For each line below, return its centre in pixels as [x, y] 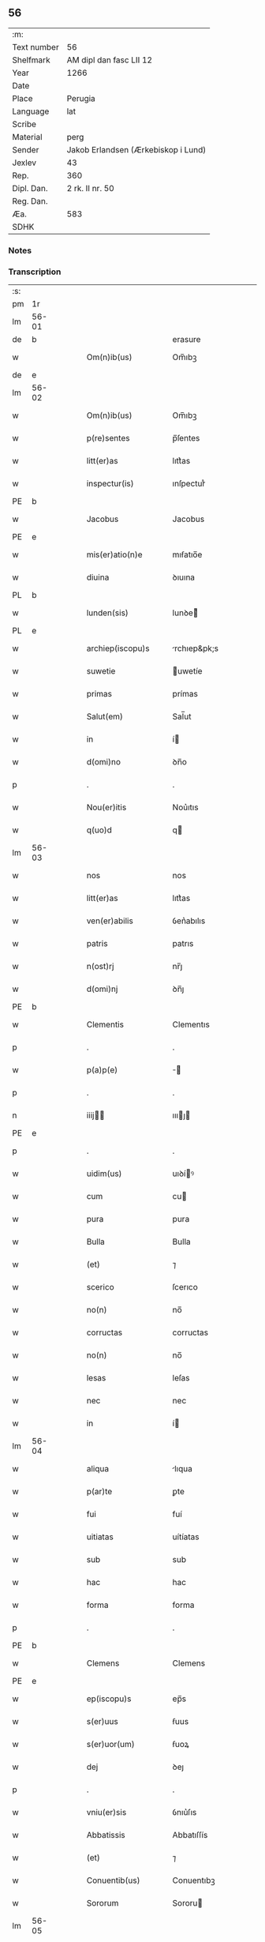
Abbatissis [106, 1835]
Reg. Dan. [30, 201]
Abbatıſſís [190, 1835]
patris [97, 944]
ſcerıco [185, 1287]
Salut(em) [105, 716]
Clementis [105, 1024]
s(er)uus [102, 1722]
